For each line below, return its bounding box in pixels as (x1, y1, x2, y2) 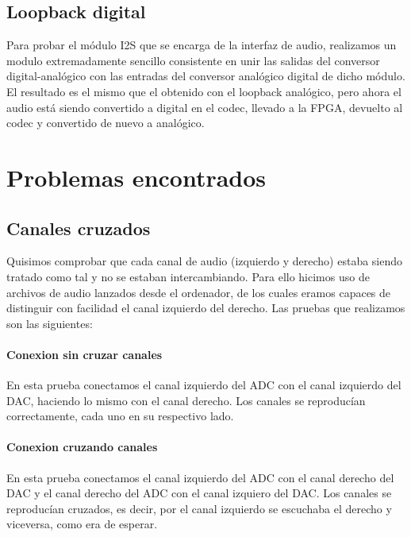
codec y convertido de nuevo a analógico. (6, 114, 205, 131)
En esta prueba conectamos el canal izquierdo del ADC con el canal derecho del (6, 469, 394, 485)
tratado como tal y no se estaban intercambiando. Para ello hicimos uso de (6, 268, 370, 284)
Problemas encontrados (6, 160, 267, 193)
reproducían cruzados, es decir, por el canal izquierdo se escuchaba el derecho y (6, 500, 392, 516)
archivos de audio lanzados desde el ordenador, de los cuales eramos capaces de (6, 284, 391, 300)
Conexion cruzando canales (6, 438, 158, 455)
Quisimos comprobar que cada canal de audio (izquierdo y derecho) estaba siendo (6, 253, 403, 269)
